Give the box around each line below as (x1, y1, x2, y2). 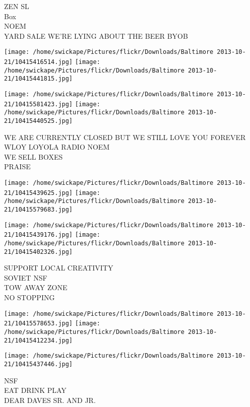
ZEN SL (4, 1, 29, 11)
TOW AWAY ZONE (4, 282, 68, 293)
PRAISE (4, 161, 31, 172)
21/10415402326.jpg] (4, 248, 73, 255)
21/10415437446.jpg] (4, 360, 73, 368)
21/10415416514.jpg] (4, 58, 73, 66)
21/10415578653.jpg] (4, 320, 73, 327)
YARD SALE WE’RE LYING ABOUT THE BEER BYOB (4, 30, 188, 41)
